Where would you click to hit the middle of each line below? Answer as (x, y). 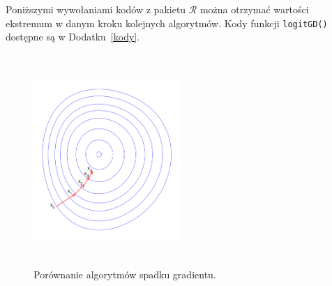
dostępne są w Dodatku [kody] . (73, 37)
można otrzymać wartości (254, 9)
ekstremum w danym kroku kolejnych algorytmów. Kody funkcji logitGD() (167, 23)
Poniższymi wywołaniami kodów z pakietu (96, 9)
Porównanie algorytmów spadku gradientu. (125, 274)
